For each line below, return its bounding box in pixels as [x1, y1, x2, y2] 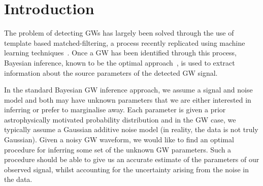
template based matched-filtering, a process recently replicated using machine [4, 37, 245, 48]
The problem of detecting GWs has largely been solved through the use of [4, 27, 234, 38]
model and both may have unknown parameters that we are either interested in [4, 94, 251, 105]
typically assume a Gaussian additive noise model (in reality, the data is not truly [4, 124, 258, 135]
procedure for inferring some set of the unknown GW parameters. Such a [4, 144, 232, 154]
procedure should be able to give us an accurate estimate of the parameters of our [4, 154, 259, 165]
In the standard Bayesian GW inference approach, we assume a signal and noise [4, 84, 253, 95]
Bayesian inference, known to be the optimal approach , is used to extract [4, 57, 235, 68]
